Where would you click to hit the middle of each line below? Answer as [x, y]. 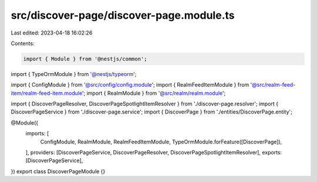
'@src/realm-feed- [273, 85]
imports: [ [37, 133]
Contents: [23, 43]
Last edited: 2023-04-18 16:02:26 [52, 33]
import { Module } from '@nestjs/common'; [85, 59]
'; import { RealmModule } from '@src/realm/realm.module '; [154, 93]
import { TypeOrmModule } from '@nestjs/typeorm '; [74, 74]
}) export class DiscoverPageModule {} [58, 171]
